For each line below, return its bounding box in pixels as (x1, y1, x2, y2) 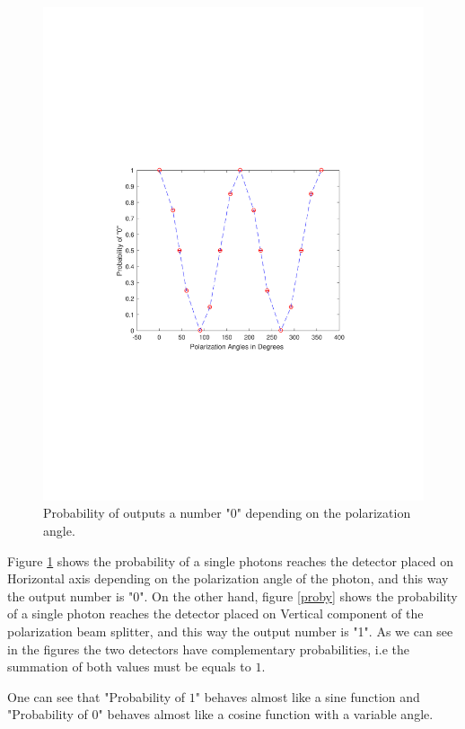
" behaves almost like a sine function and (195, 687, 420, 706)
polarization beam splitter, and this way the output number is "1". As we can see (7, 622, 453, 641)
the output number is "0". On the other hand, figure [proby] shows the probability (7, 586, 458, 605)
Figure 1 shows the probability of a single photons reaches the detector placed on (7, 551, 453, 570)
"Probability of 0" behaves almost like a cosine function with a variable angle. (7, 705, 434, 724)
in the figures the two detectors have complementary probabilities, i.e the (7, 639, 409, 658)
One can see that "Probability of (7, 687, 186, 706)
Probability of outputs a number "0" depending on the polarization (43, 503, 411, 522)
